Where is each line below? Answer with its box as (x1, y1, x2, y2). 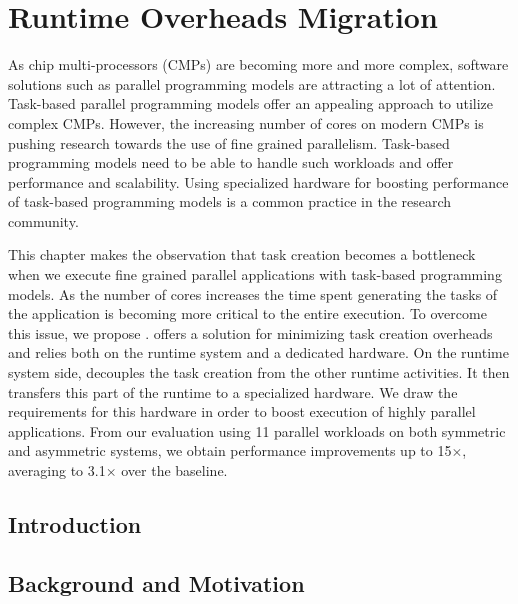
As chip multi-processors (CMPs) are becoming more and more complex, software (8, 54, 509, 75)
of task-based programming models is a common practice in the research (8, 191, 452, 212)
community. (8, 210, 79, 231)
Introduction (8, 508, 142, 539)
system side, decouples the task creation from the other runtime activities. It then (8, 362, 510, 383)
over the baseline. (121, 460, 228, 480)
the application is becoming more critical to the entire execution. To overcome (8, 303, 487, 324)
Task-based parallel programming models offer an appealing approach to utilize (8, 93, 493, 114)
